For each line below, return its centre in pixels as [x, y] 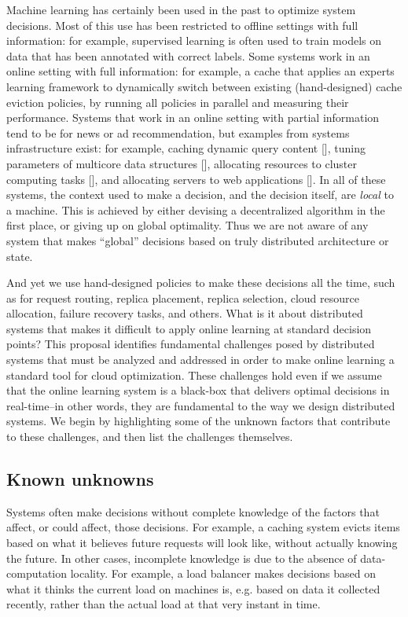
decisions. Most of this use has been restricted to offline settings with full [182, 25]
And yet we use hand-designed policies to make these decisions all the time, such [201, 283]
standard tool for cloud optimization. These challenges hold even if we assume [194, 375]
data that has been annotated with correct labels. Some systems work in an [188, 55]
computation [37, 573]
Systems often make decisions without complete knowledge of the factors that [193, 511]
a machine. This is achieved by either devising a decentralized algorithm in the [196, 209]
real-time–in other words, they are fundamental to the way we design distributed [201, 405]
